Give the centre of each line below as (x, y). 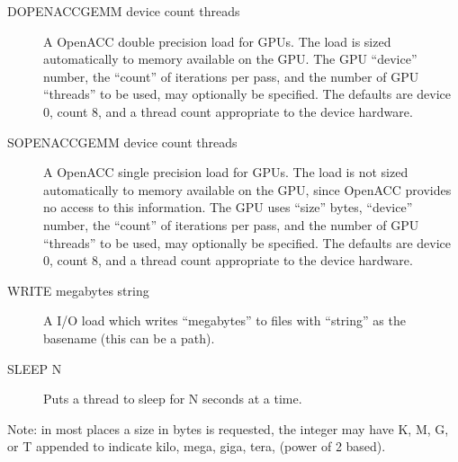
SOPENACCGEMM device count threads (122, 142)
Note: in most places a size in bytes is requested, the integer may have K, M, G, (228, 428)
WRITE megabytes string (78, 290)
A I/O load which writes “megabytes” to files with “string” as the (225, 320)
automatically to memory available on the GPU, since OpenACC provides (247, 189)
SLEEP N (35, 368)
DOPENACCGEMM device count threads (124, 11)
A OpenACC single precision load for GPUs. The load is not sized (226, 172)
